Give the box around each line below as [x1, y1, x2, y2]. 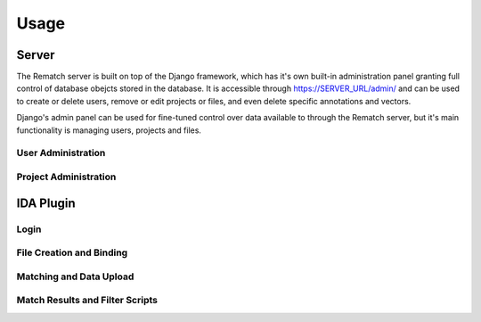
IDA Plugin [16, 195, 76, 211]
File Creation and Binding [16, 246, 128, 259]
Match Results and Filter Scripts [16, 294, 159, 307]
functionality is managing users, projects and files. [16, 125, 202, 136]
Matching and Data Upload [16, 270, 135, 283]
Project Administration [16, 170, 117, 183]
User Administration [16, 147, 106, 160]
